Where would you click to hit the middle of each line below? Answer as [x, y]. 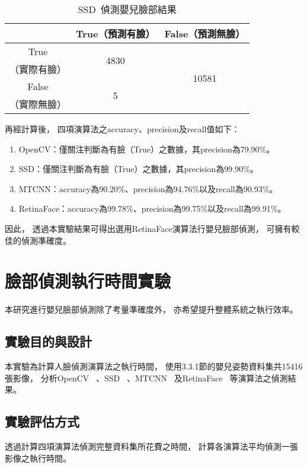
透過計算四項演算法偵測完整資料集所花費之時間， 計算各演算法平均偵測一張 [151, 446]
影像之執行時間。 [38, 458]
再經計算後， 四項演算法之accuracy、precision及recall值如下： [122, 129]
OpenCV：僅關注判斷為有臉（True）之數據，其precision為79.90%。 [147, 149]
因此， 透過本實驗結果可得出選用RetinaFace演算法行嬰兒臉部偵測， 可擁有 [148, 228]
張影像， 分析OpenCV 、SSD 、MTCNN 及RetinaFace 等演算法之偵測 [146, 378]
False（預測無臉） [205, 34]
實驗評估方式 [42, 421]
